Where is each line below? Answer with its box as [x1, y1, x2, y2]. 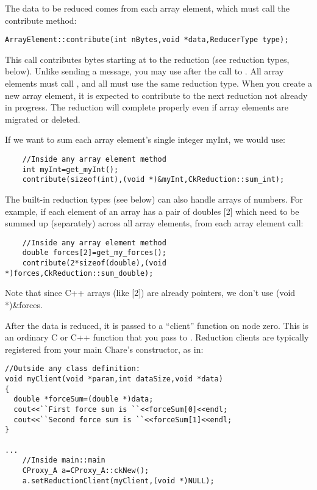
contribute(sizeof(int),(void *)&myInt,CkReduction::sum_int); [22, 175, 285, 184]
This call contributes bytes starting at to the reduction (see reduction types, [5, 52, 290, 65]
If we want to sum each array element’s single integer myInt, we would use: [5, 133, 285, 146]
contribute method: [5, 13, 77, 26]
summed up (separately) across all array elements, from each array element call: [5, 217, 304, 229]
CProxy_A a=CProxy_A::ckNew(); [22, 466, 149, 475]
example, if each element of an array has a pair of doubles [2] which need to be [5, 204, 299, 217]
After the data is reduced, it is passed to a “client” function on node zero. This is [5, 319, 308, 331]
